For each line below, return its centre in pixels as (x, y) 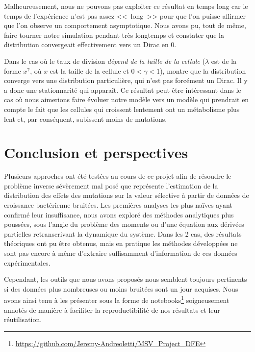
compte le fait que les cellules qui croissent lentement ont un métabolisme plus (122, 109)
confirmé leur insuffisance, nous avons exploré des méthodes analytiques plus (119, 214)
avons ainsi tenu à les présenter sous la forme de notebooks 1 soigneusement (117, 299)
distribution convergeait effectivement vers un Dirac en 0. (90, 44)
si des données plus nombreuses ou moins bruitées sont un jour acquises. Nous (121, 288)
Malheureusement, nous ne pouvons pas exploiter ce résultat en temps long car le (126, 6)
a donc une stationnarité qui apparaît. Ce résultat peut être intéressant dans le (123, 90)
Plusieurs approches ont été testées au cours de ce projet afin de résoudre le (118, 176)
